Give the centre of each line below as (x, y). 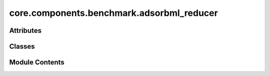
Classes (22, 46)
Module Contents (37, 62)
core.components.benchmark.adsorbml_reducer (114, 13)
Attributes (25, 31)
